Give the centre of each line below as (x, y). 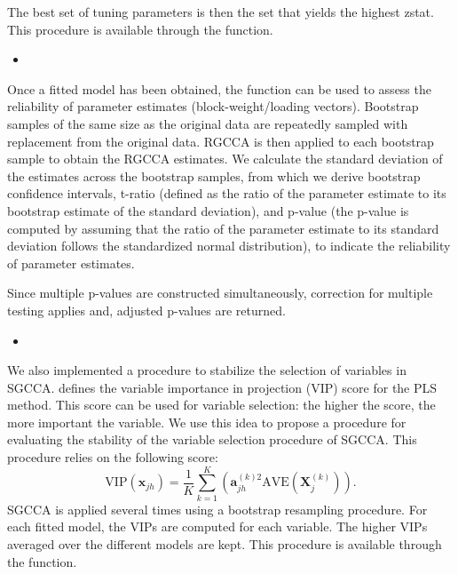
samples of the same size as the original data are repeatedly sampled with (208, 123)
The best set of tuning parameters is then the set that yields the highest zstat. (221, 12)
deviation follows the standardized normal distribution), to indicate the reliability (229, 246)
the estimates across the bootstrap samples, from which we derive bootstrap (214, 175)
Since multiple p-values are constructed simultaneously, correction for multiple (220, 293)
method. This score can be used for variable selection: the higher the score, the (221, 405)
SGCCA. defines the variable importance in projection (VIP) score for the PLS (222, 387)
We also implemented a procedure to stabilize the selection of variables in (207, 370)
